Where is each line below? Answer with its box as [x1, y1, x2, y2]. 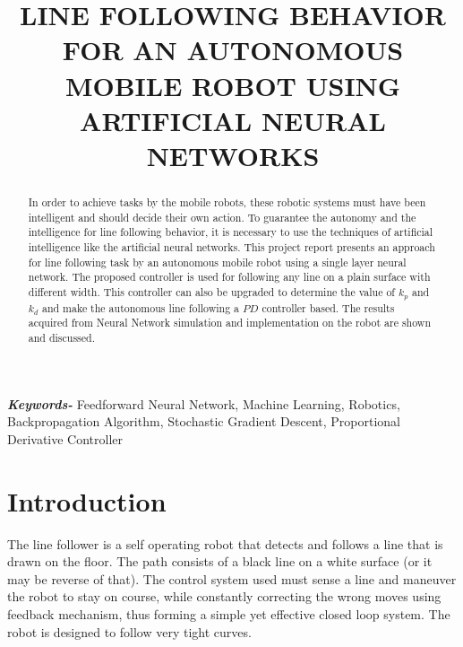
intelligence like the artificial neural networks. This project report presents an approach [28, 239, 435, 254]
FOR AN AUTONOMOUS [62, 31, 404, 68]
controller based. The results [262, 300, 395, 315]
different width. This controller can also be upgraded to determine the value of [28, 284, 396, 299]
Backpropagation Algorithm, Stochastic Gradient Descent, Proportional [7, 412, 400, 431]
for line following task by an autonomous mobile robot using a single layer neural [28, 254, 407, 269]
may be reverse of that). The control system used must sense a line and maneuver [7, 569, 457, 588]
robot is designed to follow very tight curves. [7, 622, 252, 641]
